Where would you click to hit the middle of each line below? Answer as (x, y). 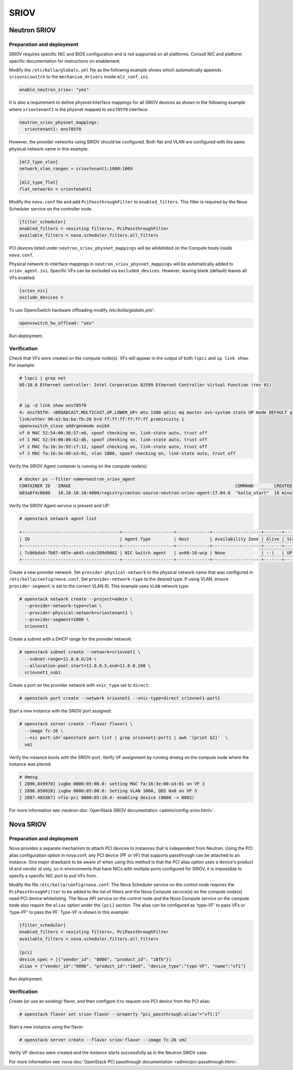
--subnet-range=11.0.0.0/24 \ (61, 659)
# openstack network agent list (58, 518)
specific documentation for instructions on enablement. (65, 61)
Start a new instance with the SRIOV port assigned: (60, 711)
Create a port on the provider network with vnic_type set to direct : (79, 685)
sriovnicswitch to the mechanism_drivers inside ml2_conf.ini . (79, 77)
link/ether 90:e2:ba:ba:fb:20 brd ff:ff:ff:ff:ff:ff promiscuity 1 (102, 419)
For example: (22, 365)
